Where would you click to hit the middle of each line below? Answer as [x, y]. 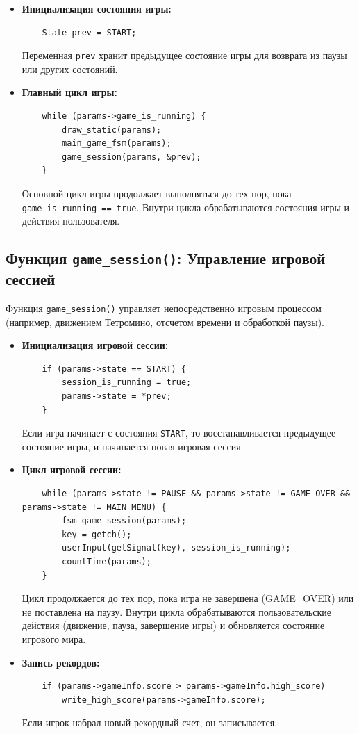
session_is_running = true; [127, 383]
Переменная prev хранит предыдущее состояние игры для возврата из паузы [184, 55]
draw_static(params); [112, 130]
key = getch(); [97, 534]
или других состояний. [70, 68]
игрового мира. [54, 639]
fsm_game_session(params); [124, 521]
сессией [31, 279]
